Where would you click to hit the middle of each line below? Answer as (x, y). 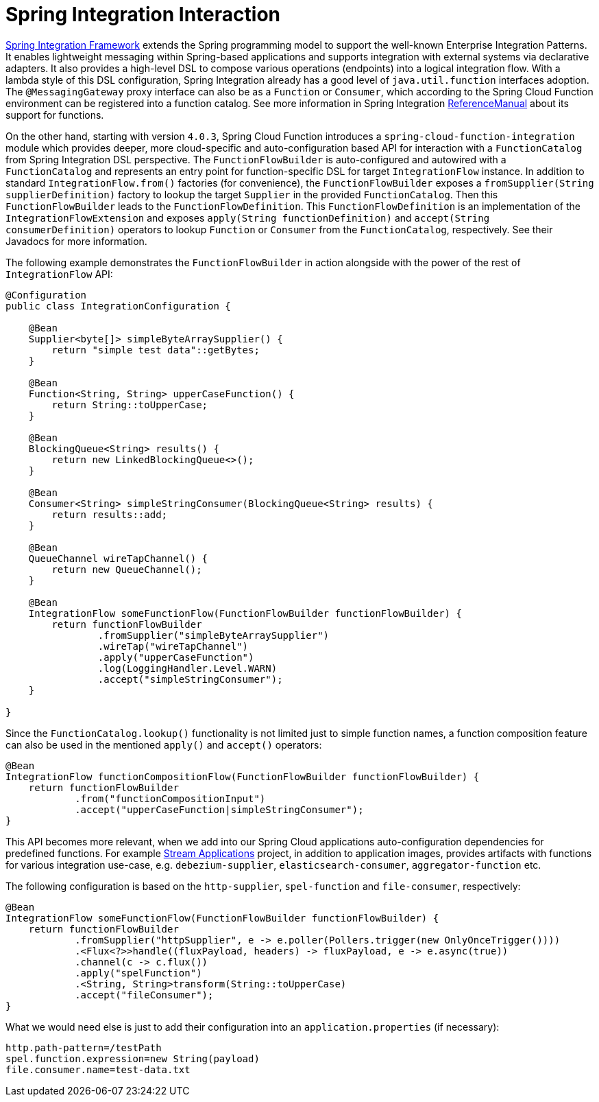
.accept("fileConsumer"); (144, 995)
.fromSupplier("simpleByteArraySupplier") (213, 635)
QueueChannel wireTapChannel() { (118, 558)
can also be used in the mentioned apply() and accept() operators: (164, 745)
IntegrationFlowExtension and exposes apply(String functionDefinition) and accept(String (248, 218)
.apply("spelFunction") (138, 973)
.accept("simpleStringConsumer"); (190, 679)
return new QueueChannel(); (127, 569)
